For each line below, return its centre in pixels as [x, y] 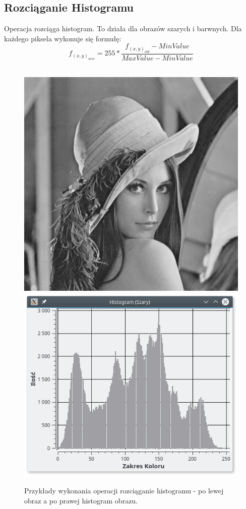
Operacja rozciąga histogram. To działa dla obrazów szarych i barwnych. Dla [123, 28]
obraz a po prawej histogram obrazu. [81, 501]
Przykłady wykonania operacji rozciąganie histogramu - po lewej [124, 491]
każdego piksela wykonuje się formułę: [63, 38]
